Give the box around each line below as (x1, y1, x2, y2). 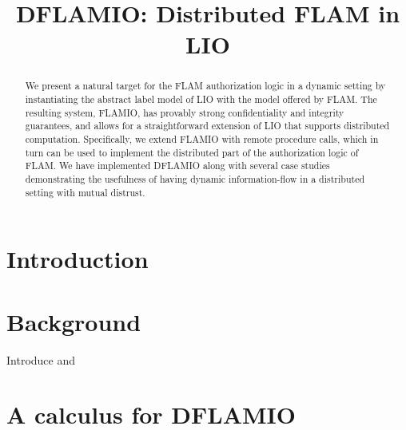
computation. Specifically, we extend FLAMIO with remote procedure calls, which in (25, 132, 379, 145)
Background (6, 305, 141, 337)
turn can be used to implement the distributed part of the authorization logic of (25, 145, 359, 159)
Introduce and (6, 351, 76, 368)
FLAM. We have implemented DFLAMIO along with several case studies (25, 159, 330, 172)
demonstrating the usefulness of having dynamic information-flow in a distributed (25, 172, 365, 185)
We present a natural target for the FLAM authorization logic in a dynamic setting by (25, 79, 386, 93)
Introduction (6, 243, 149, 275)
